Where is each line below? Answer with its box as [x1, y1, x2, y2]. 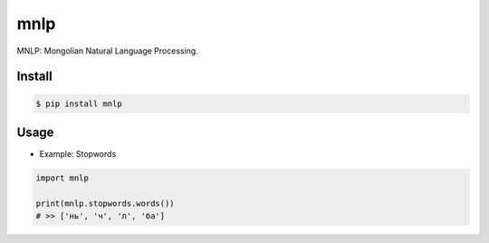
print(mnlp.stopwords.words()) [35, 198, 176, 209]
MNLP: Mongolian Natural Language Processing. [16, 45, 198, 56]
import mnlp [35, 173, 90, 183]
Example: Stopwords [39, 149, 117, 160]
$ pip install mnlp [35, 98, 122, 109]
